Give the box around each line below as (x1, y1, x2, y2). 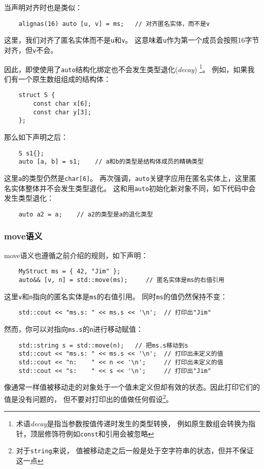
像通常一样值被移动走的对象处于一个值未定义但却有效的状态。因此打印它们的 (4, 382, 260, 392)
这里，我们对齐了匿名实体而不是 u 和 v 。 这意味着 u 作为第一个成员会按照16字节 (4, 35, 259, 45)
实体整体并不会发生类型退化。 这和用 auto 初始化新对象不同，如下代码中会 (11, 182, 256, 193)
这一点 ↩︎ (16, 455, 44, 466)
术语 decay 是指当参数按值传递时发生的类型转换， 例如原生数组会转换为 (16, 418, 249, 429)
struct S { (18, 91, 55, 99)
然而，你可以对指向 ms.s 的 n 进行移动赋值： (4, 324, 143, 334)
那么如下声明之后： (4, 132, 68, 142)
